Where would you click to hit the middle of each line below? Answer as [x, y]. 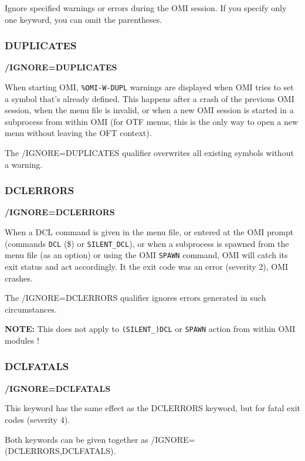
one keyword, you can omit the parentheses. [84, 19]
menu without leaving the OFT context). [78, 133]
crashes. [19, 278]
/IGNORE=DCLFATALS [58, 388]
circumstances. [31, 309]
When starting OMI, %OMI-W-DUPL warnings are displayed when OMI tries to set [149, 87]
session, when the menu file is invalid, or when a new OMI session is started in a [149, 110]
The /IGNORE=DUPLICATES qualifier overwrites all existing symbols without [149, 153]
